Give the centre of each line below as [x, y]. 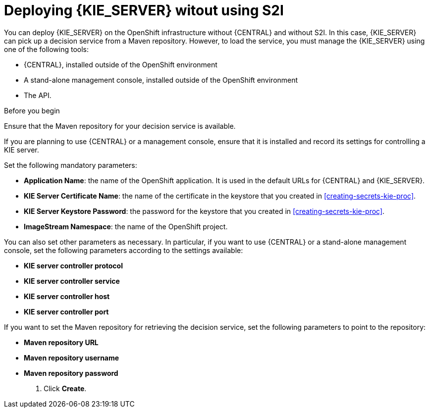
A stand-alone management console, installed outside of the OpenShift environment [161, 80]
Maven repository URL [61, 342]
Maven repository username [72, 358]
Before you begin [32, 110]
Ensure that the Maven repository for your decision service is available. [120, 126]
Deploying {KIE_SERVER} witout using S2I [144, 10]
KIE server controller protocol [73, 265]
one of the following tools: [47, 49]
